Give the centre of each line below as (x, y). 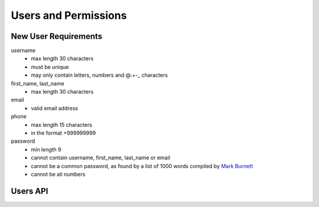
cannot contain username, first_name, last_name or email (101, 158)
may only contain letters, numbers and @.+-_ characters (100, 75)
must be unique (50, 67)
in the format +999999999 (64, 133)
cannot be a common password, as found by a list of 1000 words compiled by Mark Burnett (142, 166)
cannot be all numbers (58, 174)
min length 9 (46, 149)
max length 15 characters (62, 124)
